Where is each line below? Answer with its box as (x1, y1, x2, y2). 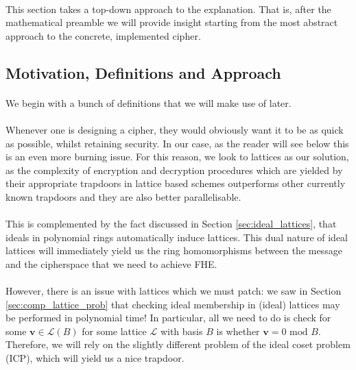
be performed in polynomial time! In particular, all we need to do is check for (5, 310, 331, 325)
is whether (216, 323, 260, 338)
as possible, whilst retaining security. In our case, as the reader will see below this (5, 136, 349, 150)
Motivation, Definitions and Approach (5, 62, 281, 83)
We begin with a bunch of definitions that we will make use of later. (5, 95, 292, 110)
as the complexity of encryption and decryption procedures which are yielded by (5, 162, 343, 177)
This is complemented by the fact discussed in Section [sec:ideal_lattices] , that (5, 217, 337, 231)
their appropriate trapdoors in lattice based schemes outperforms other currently (5, 176, 346, 190)
